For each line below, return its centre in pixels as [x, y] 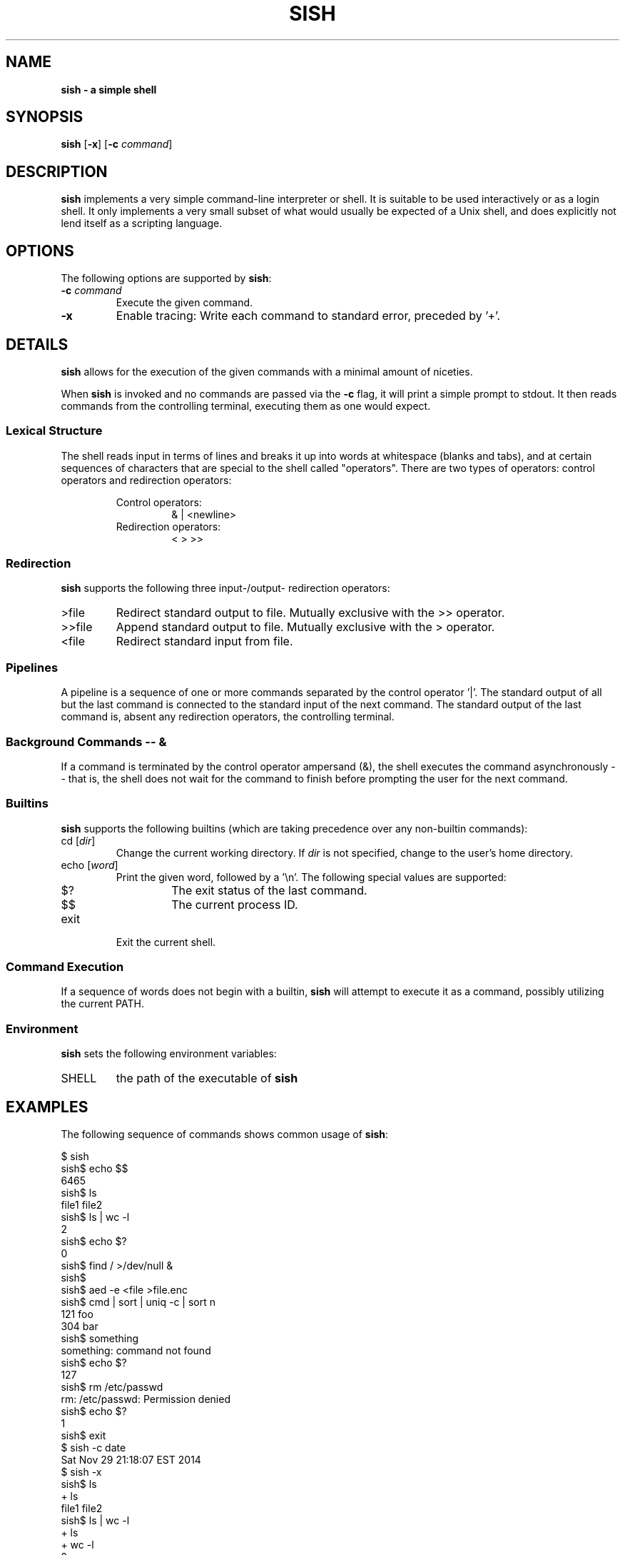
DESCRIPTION [57, 171]
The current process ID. [235, 904]
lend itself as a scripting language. [142, 223]
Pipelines [32, 667]
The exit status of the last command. [269, 890]
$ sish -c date [93, 1448]
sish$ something [100, 1339]
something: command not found [136, 1351]
